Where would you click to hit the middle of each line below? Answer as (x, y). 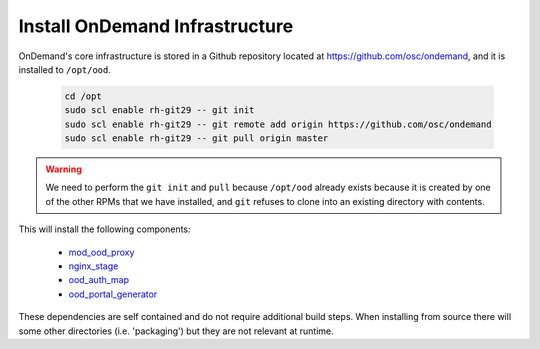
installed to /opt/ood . (65, 69)
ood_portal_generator (113, 294)
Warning (63, 169)
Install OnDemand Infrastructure (156, 26)
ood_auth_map (99, 280)
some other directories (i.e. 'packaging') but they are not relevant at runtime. (176, 331)
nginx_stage (93, 266)
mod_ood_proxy (101, 252)
